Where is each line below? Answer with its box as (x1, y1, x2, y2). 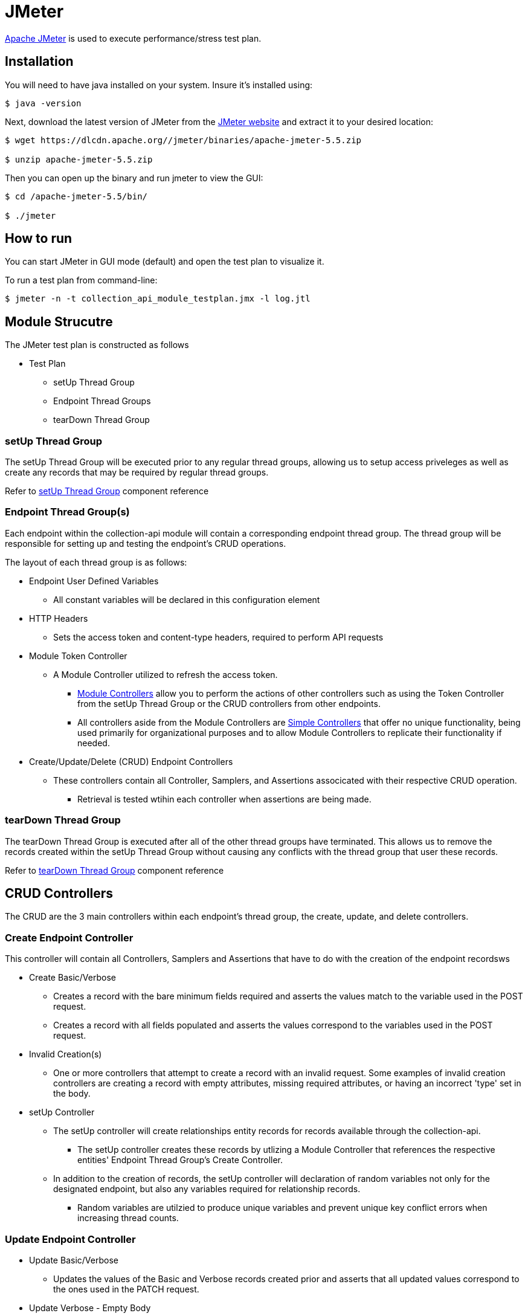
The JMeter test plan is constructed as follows (5, 340, 189, 350)
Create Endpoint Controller (5, 931, 134, 944)
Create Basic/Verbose (29, 972, 116, 983)
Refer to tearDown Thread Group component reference (5, 865, 224, 876)
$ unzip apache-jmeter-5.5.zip (5, 154, 153, 164)
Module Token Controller (29, 650, 127, 661)
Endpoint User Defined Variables (29, 575, 159, 586)
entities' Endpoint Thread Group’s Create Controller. (77, 1155, 283, 1166)
